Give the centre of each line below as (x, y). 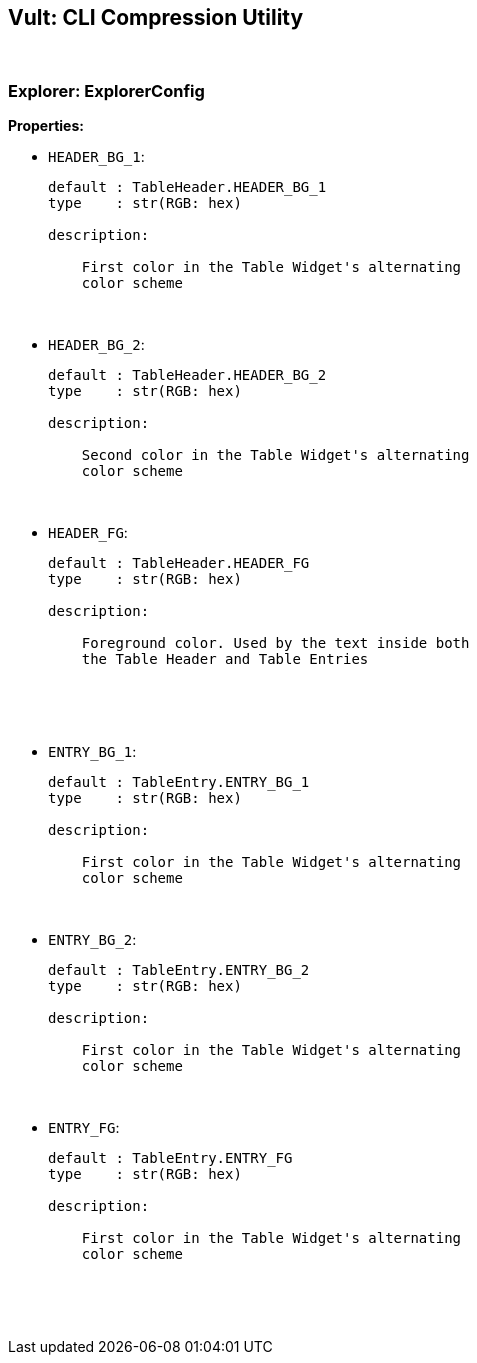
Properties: (46, 126)
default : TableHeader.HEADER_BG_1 (187, 187)
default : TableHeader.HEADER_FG (179, 563)
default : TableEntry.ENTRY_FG (170, 1158)
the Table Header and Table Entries (225, 659)
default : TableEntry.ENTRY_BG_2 (179, 970)
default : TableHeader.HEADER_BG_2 (187, 375)
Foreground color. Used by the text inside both (275, 643)
